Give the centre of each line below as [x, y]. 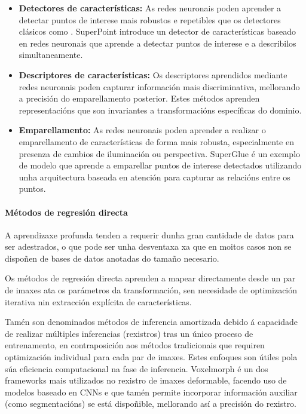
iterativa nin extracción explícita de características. [98, 301]
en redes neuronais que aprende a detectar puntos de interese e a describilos [157, 43]
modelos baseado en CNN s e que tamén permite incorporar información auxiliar [151, 392]
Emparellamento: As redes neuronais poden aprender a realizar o [142, 130]
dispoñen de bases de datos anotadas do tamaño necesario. [112, 258]
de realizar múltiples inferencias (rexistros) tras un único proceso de [129, 333]
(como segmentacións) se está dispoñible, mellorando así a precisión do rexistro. [151, 404]
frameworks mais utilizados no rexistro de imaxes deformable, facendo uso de [146, 380]
